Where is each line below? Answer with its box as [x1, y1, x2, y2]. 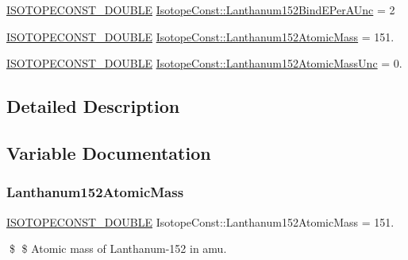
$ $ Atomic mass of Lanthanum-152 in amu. [9, 240, 227, 257]
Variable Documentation [6, 140, 211, 165]
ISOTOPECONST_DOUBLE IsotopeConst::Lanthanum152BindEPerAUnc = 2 [6, 2, 395, 17]
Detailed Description [6, 94, 180, 118]
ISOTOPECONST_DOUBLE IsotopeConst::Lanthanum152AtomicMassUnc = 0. [6, 55, 402, 72]
